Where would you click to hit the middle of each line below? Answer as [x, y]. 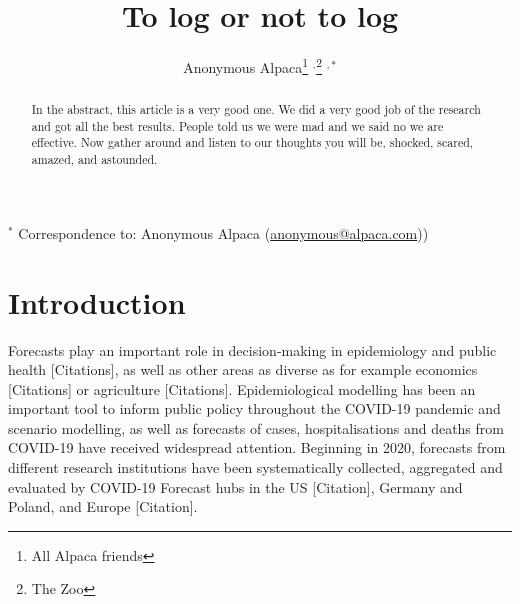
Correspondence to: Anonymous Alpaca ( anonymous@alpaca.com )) [223, 232]
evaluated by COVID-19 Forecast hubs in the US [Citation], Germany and [235, 486]
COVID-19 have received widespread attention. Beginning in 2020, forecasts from [257, 447]
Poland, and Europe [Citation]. [103, 506]
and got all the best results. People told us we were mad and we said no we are [237, 125]
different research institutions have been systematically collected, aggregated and [255, 467]
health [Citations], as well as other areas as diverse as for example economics [243, 369]
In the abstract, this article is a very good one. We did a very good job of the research [256, 109]
